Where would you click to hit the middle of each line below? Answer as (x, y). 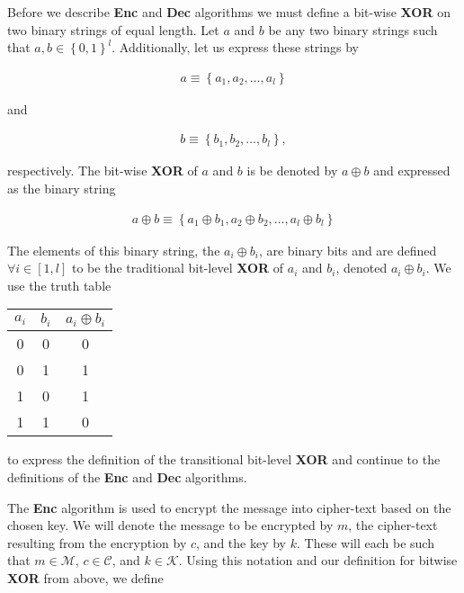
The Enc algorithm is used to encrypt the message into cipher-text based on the (229, 507)
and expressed (412, 171)
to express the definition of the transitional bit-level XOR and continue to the (224, 459)
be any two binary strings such (353, 29)
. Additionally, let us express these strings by (235, 47)
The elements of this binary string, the (114, 250)
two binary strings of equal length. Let (113, 29)
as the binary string (62, 189)
